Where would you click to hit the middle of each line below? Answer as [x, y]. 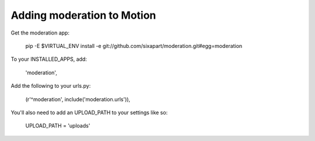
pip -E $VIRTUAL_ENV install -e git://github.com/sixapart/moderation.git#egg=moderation [134, 46]
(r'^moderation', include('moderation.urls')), [78, 99]
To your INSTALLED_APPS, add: [49, 59]
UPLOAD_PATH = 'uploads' [58, 126]
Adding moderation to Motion [83, 15]
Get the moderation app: [40, 33]
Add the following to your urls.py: [51, 86]
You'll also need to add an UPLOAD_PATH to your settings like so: [89, 112]
